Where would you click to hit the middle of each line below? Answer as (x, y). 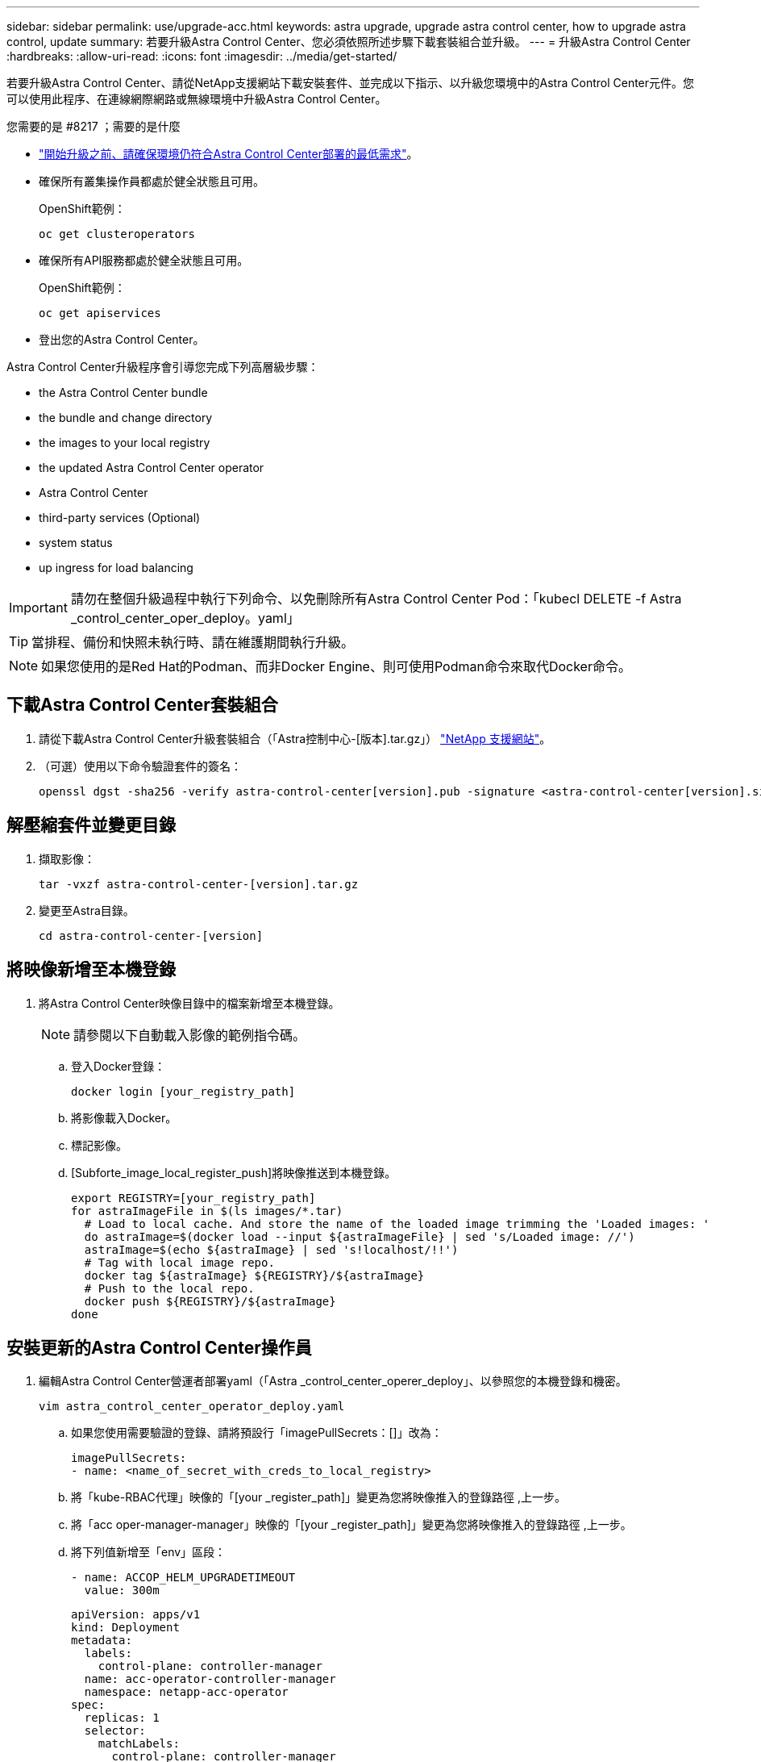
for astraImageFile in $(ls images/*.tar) (207, 1211)
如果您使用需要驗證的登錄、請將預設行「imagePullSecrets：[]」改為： (257, 1433)
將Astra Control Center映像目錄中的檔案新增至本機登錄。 (189, 1003)
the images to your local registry (125, 443)
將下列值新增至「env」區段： (149, 1552)
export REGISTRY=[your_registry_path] (193, 1198)
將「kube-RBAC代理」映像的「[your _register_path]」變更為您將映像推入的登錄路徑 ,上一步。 (318, 1497)
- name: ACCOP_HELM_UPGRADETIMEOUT (183, 1578)
